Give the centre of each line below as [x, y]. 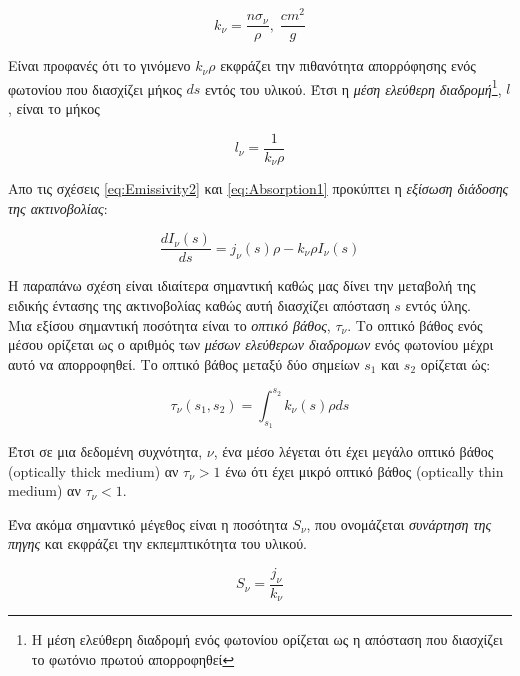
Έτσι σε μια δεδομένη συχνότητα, [105, 451]
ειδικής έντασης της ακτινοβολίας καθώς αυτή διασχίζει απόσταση [199, 304]
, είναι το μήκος [54, 107]
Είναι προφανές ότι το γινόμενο [99, 65]
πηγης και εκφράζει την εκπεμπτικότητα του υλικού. [157, 543]
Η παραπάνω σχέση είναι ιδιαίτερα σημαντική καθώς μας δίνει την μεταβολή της [242, 285]
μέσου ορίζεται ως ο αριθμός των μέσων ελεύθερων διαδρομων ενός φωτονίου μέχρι [251, 344]
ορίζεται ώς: [455, 363]
